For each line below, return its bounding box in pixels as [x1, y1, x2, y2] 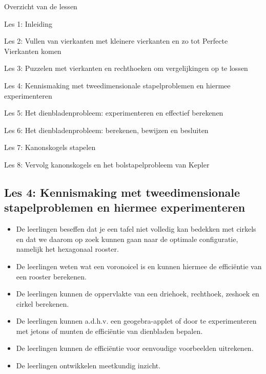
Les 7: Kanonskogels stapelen [4, 142, 96, 153]
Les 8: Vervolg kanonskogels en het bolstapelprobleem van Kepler [4, 159, 210, 170]
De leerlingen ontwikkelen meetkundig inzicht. [16, 360, 161, 371]
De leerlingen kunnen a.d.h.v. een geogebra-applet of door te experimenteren [16, 315, 257, 326]
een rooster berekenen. [16, 271, 87, 282]
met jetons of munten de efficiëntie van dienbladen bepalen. [16, 325, 203, 336]
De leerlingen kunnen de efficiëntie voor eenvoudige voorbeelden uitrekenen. [16, 343, 254, 353]
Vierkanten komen [4, 45, 62, 56]
